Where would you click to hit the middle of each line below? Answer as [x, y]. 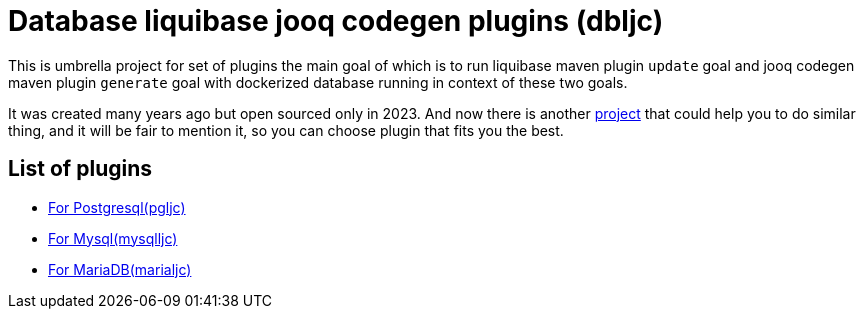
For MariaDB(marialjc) [120, 269]
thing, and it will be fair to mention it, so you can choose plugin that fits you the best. [286, 130]
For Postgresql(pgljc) [117, 207]
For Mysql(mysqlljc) [113, 238]
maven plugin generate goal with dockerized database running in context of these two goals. [318, 82]
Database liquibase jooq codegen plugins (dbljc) [336, 21]
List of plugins [80, 169]
